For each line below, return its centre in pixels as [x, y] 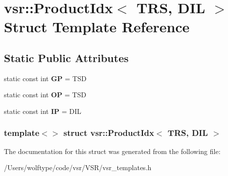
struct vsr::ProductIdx [109, 133]
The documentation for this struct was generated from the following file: [112, 151]
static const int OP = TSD [45, 95]
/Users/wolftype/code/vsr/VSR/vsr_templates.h [78, 167]
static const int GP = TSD [45, 78]
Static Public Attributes [66, 57]
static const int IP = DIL [43, 111]
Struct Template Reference [97, 27]
